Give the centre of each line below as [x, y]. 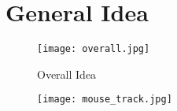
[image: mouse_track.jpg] [105, 100]
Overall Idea [67, 74]
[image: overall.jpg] [94, 49]
